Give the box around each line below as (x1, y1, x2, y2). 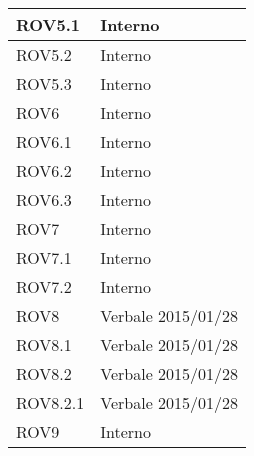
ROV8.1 (16, 333, 72, 356)
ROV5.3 (16, 72, 72, 95)
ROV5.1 (16, 13, 81, 36)
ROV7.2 (16, 275, 72, 298)
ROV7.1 (16, 246, 72, 269)
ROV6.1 (16, 130, 72, 153)
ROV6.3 (16, 188, 72, 211)
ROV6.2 (16, 159, 72, 182)
